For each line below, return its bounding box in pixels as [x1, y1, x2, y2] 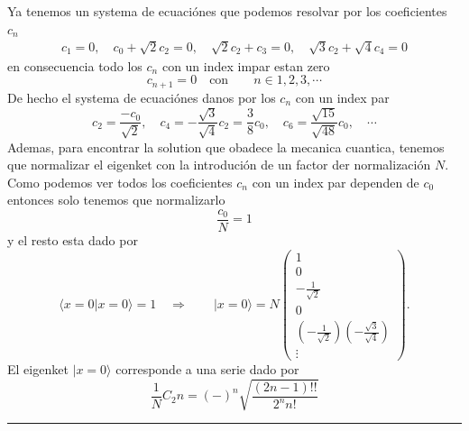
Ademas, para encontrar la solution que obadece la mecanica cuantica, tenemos [7, 137, 445, 156]
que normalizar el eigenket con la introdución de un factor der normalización [7, 155, 431, 174]
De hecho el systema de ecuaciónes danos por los [7, 87, 276, 106]
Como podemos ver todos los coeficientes [7, 172, 233, 191]
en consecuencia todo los [7, 56, 143, 75]
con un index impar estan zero [161, 56, 330, 75]
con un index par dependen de [252, 172, 419, 191]
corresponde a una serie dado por [115, 360, 299, 379]
